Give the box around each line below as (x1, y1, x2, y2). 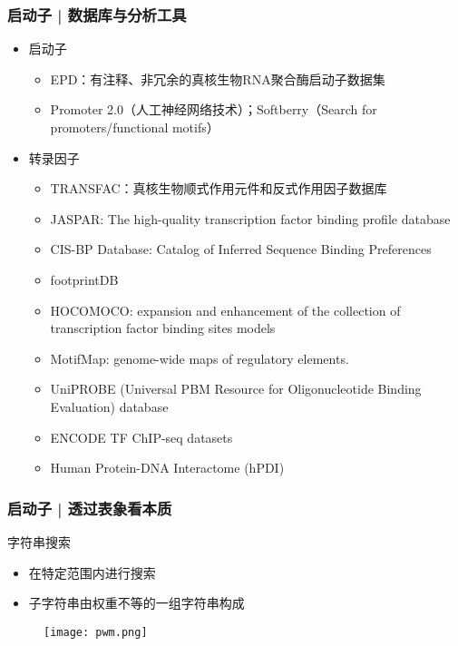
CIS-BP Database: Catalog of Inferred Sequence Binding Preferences (50, 240, 432, 259)
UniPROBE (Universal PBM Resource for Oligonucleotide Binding (50, 379, 422, 398)
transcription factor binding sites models (50, 318, 276, 338)
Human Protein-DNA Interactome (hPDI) (50, 458, 285, 477)
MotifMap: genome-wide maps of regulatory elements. (50, 348, 349, 367)
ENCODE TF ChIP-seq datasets (50, 427, 233, 446)
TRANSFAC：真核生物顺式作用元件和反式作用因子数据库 (50, 179, 387, 198)
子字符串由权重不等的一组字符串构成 (28, 593, 245, 612)
